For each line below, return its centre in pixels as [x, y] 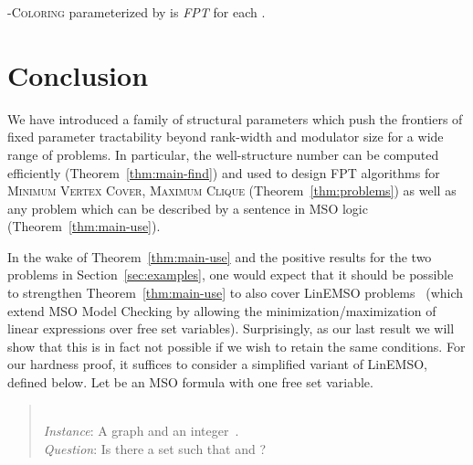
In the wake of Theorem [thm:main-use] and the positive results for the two [220, 256]
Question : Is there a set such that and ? [155, 448]
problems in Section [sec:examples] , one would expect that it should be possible [231, 275]
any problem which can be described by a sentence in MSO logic [188, 208]
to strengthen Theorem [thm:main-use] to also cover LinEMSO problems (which [236, 293]
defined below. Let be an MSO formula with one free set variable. [190, 382]
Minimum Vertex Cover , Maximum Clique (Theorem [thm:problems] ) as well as [232, 190]
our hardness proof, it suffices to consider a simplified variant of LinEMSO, [217, 364]
